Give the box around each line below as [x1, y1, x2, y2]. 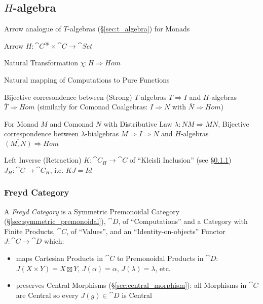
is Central [122, 289, 152, 300]
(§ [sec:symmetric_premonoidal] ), [4, 216, 106, 226]
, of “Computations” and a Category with [118, 216, 248, 226]
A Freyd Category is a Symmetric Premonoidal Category [4, 206, 180, 216]
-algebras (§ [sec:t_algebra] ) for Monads [67, 23, 190, 34]
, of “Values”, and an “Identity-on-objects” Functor [66, 225, 226, 236]
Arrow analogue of [4, 23, 61, 34]
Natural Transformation [4, 57, 79, 68]
